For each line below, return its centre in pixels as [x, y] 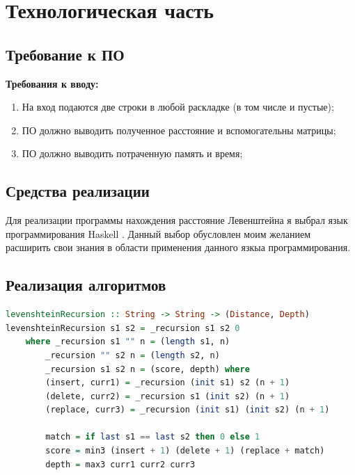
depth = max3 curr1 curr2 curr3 [120, 464]
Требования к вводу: [52, 83]
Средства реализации [78, 191]
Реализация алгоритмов [86, 285]
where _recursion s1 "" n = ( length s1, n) [128, 342]
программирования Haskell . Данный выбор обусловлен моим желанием [158, 233]
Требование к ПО [65, 54]
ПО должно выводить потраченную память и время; [132, 153]
